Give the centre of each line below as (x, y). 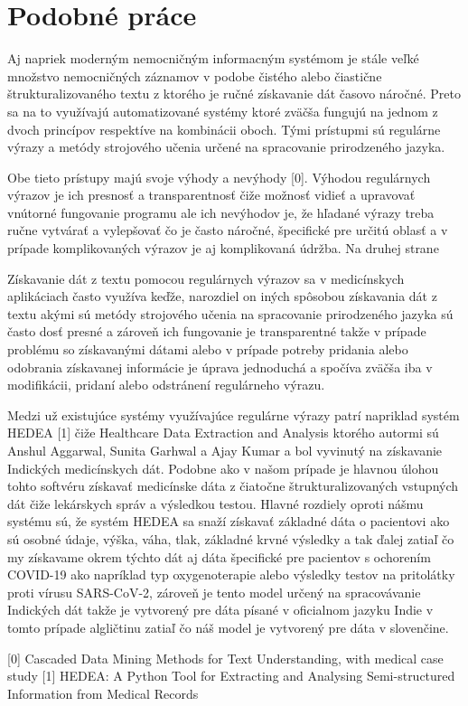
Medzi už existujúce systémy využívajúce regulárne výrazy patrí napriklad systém (234, 414)
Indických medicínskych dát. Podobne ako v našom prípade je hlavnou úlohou (223, 468)
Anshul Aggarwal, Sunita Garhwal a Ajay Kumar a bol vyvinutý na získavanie (225, 450)
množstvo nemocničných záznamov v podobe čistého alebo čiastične (195, 75)
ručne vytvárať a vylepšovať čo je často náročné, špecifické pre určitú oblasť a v (228, 230)
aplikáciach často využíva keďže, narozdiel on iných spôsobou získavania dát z (222, 296)
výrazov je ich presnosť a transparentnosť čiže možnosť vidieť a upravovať (211, 195)
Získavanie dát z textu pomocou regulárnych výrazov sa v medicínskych (206, 278)
